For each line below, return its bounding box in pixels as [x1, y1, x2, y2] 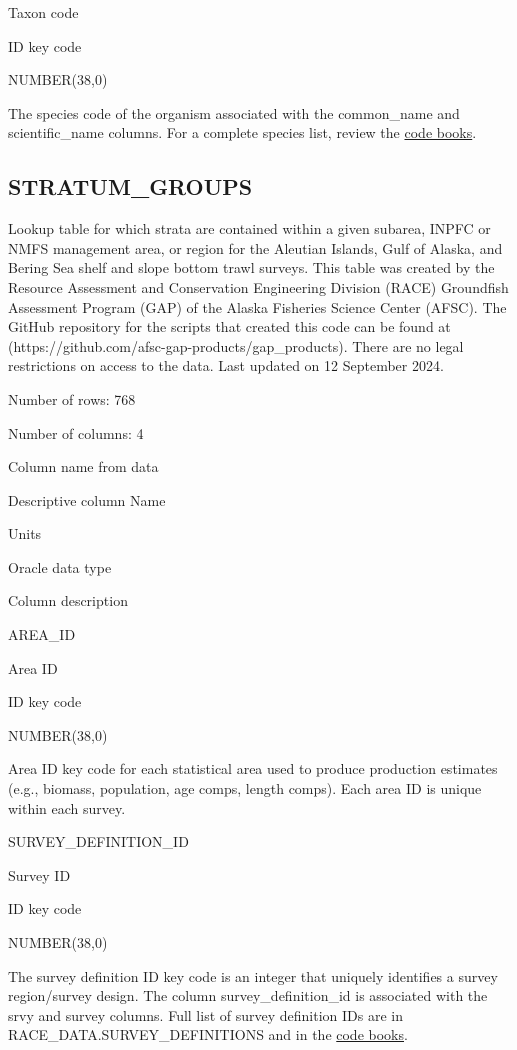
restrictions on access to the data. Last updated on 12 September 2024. [8, 355, 444, 376]
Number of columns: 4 [8, 422, 144, 443]
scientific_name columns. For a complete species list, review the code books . [8, 122, 477, 143]
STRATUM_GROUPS [8, 171, 253, 202]
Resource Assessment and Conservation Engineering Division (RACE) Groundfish [8, 276, 509, 297]
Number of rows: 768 [8, 388, 136, 409]
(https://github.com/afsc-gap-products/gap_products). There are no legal [8, 335, 464, 356]
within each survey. [8, 797, 126, 818]
